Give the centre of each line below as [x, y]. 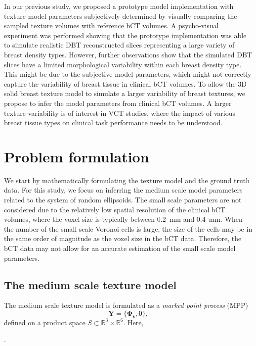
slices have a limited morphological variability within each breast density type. [123, 64]
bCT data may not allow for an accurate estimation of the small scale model [120, 248]
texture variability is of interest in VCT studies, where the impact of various [120, 113]
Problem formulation [77, 156]
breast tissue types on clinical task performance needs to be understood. [113, 123]
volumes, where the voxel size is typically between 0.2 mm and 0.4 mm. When [123, 219]
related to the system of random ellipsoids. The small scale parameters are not [123, 200]
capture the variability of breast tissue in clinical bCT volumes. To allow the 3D [125, 83]
